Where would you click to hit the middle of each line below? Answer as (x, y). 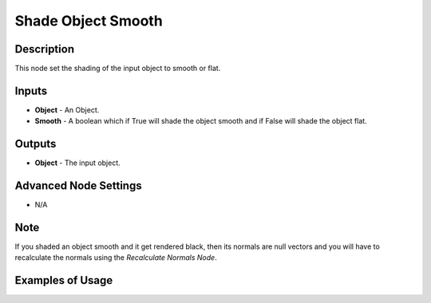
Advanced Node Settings (79, 186)
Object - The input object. (78, 163)
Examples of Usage (64, 280)
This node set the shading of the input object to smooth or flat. (118, 69)
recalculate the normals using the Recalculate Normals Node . (116, 258)
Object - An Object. (67, 110)
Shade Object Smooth (89, 21)
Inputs (31, 91)
